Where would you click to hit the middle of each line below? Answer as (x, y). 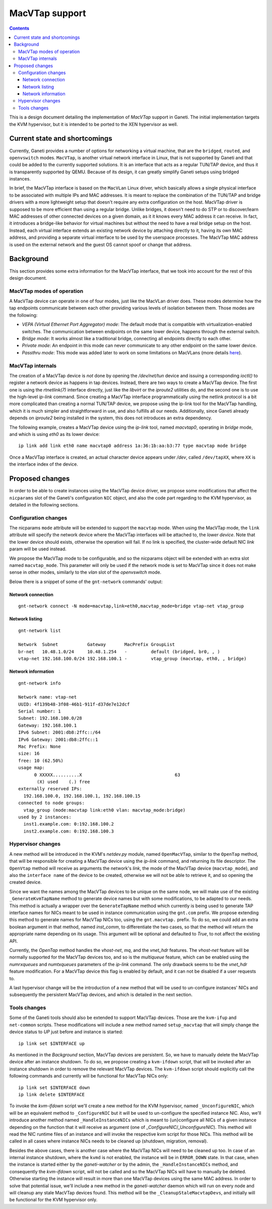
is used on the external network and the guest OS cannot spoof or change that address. (100, 244)
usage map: (32, 768)
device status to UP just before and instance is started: (66, 1032)
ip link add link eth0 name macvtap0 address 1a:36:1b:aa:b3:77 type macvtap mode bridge (132, 446)
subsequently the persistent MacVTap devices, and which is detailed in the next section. (101, 995)
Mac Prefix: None (40, 747)
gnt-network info (40, 683)
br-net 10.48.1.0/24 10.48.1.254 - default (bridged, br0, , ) (119, 652)
